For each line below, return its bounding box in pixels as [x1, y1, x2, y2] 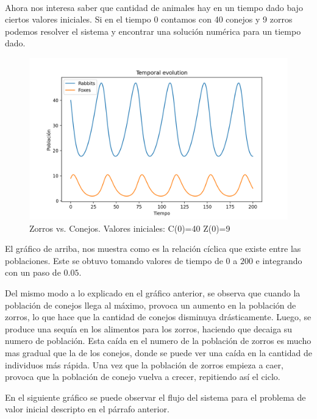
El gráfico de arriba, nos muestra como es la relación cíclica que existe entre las [5, 242, 301, 255]
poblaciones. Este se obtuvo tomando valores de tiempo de [5, 254, 223, 267]
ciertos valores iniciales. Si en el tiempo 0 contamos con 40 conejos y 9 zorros [5, 13, 293, 26]
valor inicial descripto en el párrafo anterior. [5, 403, 169, 415]
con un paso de [5, 266, 61, 279]
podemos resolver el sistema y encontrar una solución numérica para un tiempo [5, 24, 301, 37]
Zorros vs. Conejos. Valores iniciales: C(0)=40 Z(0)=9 [29, 221, 230, 234]
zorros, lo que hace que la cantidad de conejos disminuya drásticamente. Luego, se [5, 310, 312, 323]
